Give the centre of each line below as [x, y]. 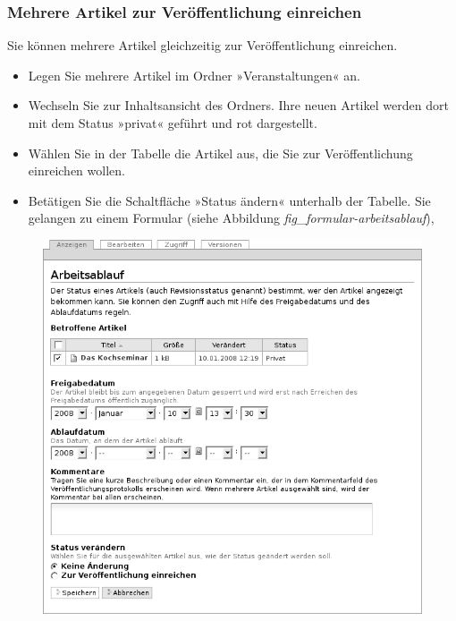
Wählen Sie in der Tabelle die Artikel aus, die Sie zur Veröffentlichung [220, 153]
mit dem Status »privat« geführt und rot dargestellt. [173, 123]
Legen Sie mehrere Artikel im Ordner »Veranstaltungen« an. [194, 75]
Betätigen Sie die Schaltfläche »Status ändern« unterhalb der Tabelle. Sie [229, 200]
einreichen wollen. [76, 170]
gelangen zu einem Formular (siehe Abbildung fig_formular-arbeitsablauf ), [231, 218]
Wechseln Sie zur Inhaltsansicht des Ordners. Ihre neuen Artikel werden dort [238, 105]
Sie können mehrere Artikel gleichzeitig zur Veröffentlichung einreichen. [203, 45]
